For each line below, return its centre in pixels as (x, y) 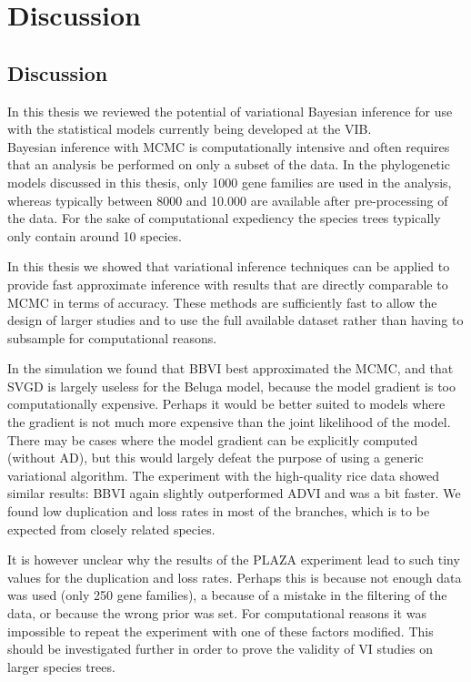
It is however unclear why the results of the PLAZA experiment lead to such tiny (234, 560)
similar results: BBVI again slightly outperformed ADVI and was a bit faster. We (234, 493)
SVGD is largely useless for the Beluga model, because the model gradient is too (231, 386)
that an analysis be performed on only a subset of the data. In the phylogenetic (229, 164)
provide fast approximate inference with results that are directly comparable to (228, 284)
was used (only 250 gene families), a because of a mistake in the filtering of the (227, 595)
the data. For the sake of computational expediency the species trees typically (224, 218)
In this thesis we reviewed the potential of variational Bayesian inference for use (230, 111)
